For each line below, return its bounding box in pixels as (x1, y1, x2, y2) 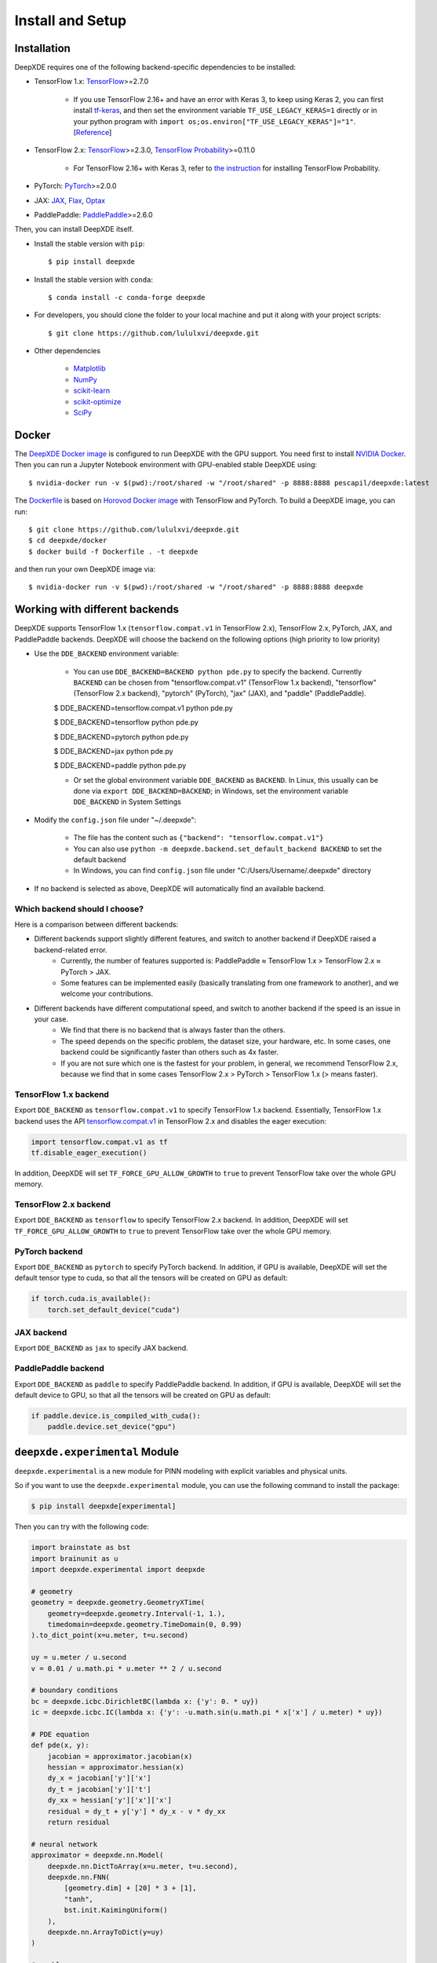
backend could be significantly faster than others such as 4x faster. (60, 1047, 279, 1057)
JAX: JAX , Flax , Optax (34, 196, 106, 205)
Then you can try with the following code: (14, 1522, 149, 1531)
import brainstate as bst (31, 1543, 131, 1552)
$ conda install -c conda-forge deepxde (48, 293, 206, 302)
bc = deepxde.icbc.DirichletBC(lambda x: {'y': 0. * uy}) (31, 1697, 259, 1705)
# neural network (31, 1840, 98, 1848)
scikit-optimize (73, 397, 122, 406)
